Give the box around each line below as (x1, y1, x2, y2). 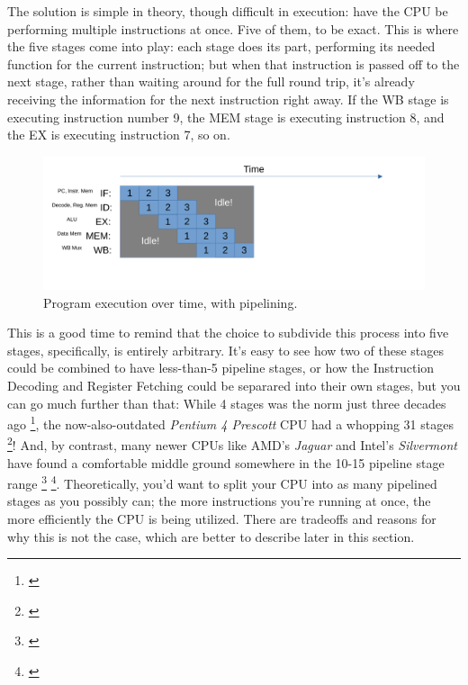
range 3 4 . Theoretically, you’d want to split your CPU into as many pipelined (7, 472, 437, 492)
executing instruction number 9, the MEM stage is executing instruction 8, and (7, 107, 445, 126)
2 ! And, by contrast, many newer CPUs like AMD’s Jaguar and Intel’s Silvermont (7, 433, 457, 455)
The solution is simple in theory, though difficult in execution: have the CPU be (7, 2, 448, 20)
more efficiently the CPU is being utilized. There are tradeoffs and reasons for (7, 509, 436, 528)
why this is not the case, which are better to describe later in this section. (7, 527, 415, 545)
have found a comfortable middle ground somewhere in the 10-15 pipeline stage (7, 453, 445, 472)
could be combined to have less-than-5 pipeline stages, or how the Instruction (7, 358, 435, 377)
